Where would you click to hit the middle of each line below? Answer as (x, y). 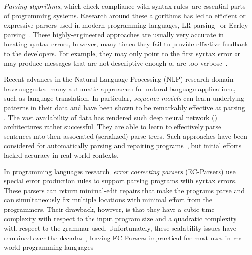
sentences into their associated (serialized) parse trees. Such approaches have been (126, 136)
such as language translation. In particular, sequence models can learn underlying (124, 98)
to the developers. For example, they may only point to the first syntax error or (122, 53)
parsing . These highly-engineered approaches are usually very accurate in (114, 34)
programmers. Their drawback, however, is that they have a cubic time (109, 209)
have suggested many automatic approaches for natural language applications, (120, 88)
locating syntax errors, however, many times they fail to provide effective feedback (126, 44)
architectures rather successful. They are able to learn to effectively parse (113, 127)
